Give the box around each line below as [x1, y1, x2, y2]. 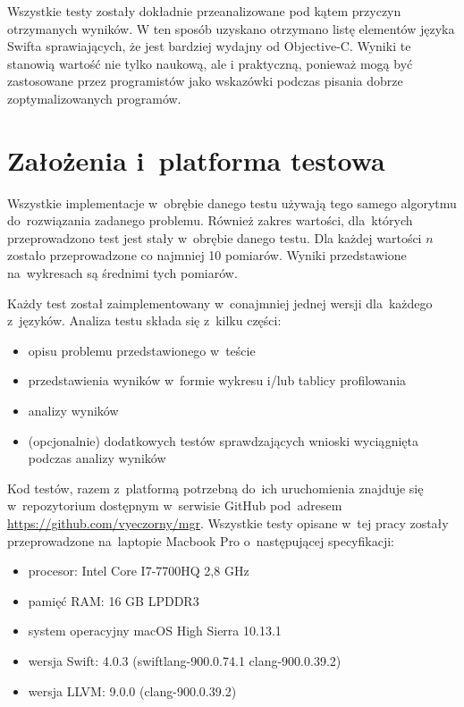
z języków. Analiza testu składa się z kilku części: [7, 311, 282, 330]
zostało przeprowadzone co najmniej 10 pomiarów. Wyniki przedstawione [7, 246, 407, 265]
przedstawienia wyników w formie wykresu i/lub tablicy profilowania [28, 371, 407, 390]
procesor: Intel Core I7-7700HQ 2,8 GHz [28, 561, 249, 580]
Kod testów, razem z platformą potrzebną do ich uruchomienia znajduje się [7, 478, 424, 497]
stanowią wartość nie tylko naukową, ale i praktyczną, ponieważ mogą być [7, 54, 413, 72]
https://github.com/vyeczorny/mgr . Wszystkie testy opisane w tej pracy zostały [7, 514, 449, 532]
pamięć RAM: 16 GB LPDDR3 [28, 591, 199, 610]
